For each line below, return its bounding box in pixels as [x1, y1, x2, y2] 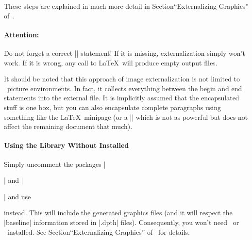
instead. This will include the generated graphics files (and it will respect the [4, 208, 233, 218]
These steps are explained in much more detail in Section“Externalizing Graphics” [4, 1, 249, 11]
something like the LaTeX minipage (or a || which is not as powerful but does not [4, 112, 248, 122]
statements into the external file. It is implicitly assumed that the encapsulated [4, 93, 239, 103]
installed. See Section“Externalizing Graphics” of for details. [7, 226, 190, 237]
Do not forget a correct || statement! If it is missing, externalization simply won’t [4, 48, 245, 58]
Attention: [4, 29, 39, 39]
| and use [4, 191, 31, 201]
